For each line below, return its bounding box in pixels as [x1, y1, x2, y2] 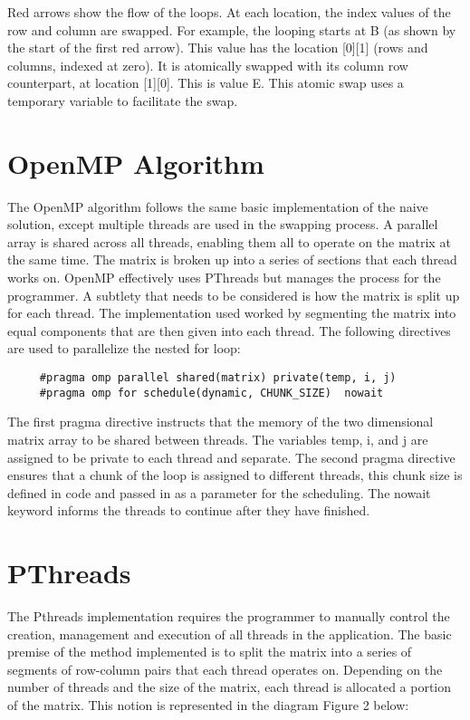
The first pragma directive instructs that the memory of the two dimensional [7, 412, 434, 431]
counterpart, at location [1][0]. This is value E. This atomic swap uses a [7, 73, 404, 92]
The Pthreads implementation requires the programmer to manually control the [7, 607, 450, 626]
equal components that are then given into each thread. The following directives [7, 321, 451, 340]
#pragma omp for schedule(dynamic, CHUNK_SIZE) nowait [39, 386, 384, 399]
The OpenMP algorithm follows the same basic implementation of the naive [7, 197, 428, 216]
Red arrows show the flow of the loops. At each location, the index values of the [7, 3, 451, 21]
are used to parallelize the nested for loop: [7, 339, 241, 358]
